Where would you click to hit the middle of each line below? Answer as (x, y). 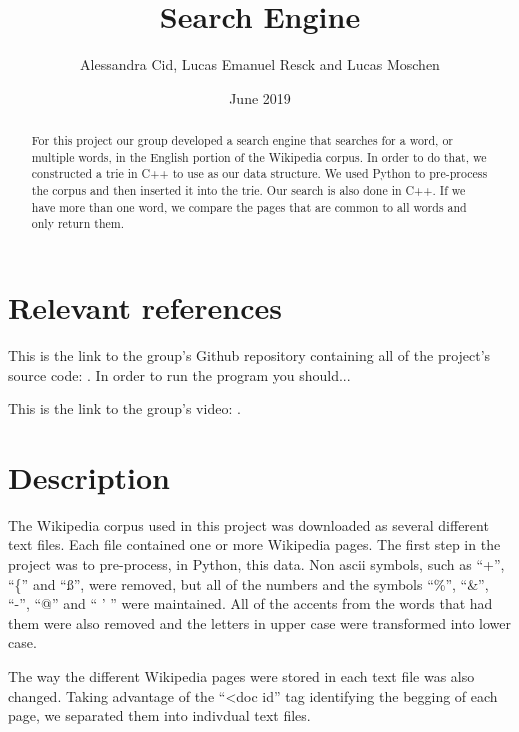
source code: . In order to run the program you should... (179, 374)
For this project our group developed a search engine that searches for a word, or (242, 140)
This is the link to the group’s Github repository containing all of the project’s (249, 354)
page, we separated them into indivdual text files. (159, 715)
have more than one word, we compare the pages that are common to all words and (249, 206)
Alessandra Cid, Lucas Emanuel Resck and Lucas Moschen (260, 64)
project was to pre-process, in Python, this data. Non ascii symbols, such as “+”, (256, 564)
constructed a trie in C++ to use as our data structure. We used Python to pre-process (259, 173)
